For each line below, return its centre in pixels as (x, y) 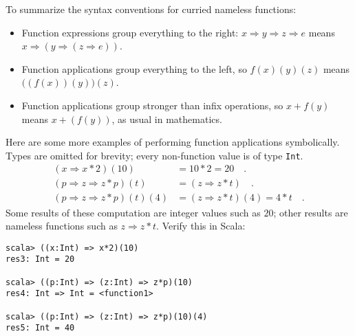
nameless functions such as (62, 226)
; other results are (311, 212)
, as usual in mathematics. (167, 119)
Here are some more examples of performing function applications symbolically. (173, 142)
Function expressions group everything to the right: (130, 32)
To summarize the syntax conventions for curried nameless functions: (151, 9)
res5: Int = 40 (40, 328)
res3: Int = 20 (40, 259)
